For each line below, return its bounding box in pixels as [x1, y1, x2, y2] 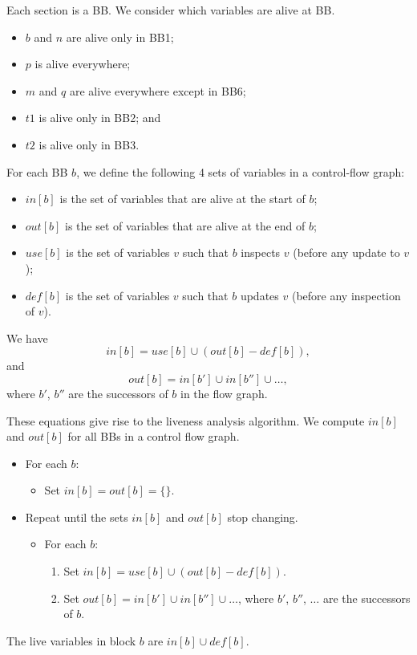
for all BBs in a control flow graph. [67, 428, 240, 445]
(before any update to [293, 244, 400, 261]
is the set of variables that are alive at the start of [59, 190, 306, 207]
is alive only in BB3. [38, 136, 140, 153]
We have [6, 329, 48, 346]
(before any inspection [291, 287, 401, 303]
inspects [241, 244, 281, 261]
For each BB [6, 163, 68, 180]
